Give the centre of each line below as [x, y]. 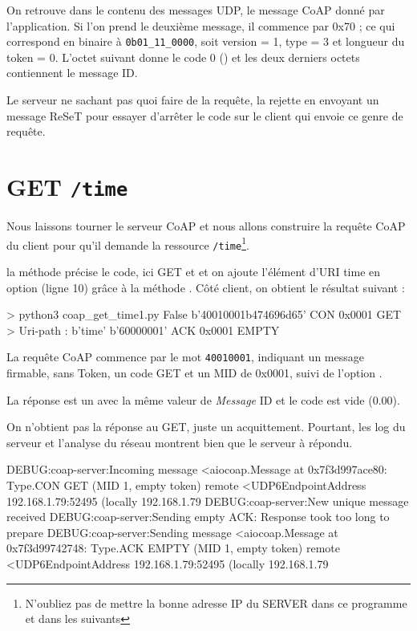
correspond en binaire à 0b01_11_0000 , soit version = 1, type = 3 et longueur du [206, 41]
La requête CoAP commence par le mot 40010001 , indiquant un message [185, 357]
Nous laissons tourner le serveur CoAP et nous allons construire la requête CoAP [206, 226]
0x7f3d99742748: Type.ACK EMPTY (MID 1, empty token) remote [173, 548]
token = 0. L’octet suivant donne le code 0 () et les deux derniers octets [183, 57]
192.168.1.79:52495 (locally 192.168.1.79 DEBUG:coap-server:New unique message [208, 501]
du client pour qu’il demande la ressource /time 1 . [128, 243]
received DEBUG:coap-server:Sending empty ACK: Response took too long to [198, 517]
